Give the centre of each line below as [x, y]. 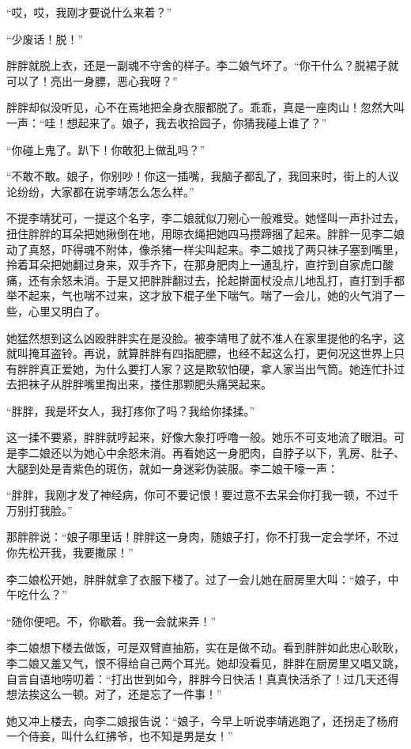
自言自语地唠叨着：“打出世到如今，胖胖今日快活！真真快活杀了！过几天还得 [203, 678]
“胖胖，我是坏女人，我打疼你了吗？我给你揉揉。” [131, 410]
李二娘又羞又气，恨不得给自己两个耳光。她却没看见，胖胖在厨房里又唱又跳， [205, 663]
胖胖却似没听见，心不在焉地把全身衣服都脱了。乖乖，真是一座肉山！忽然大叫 [205, 107]
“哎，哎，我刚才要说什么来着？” [89, 12]
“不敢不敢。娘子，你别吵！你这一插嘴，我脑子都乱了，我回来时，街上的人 [197, 176]
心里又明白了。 [67, 310]
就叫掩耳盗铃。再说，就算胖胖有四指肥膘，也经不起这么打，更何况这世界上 [200, 353]
